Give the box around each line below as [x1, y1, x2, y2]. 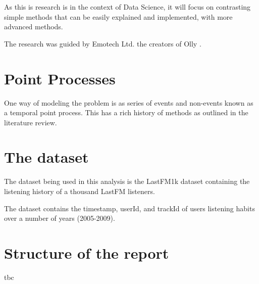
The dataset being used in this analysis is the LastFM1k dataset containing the [4, 176, 250, 186]
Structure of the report [4, 242, 169, 263]
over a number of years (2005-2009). [4, 213, 115, 223]
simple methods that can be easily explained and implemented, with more [4, 11, 233, 22]
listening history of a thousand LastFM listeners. [4, 186, 155, 196]
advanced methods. [4, 21, 63, 32]
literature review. [4, 117, 57, 127]
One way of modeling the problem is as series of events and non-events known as [4, 97, 253, 108]
